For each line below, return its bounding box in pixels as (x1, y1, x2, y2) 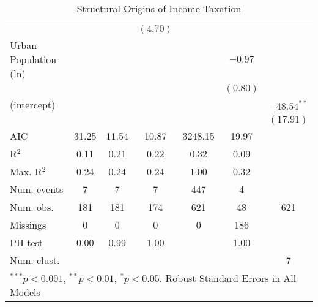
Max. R (10, 164, 42, 178)
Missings (10, 218, 46, 232)
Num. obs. (10, 200, 54, 214)
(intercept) (10, 97, 56, 112)
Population (10, 52, 57, 66)
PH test (10, 235, 43, 249)
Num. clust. (10, 253, 60, 267)
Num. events (10, 182, 64, 196)
